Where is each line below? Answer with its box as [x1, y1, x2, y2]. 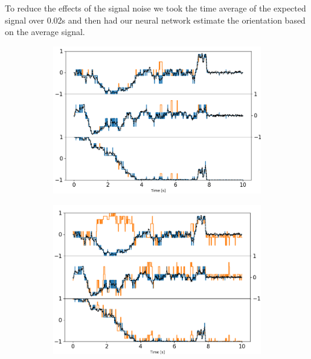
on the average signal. [5, 25, 85, 38]
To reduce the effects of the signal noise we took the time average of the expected [5, 2, 306, 14]
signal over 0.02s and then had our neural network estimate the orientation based [5, 13, 306, 26]
